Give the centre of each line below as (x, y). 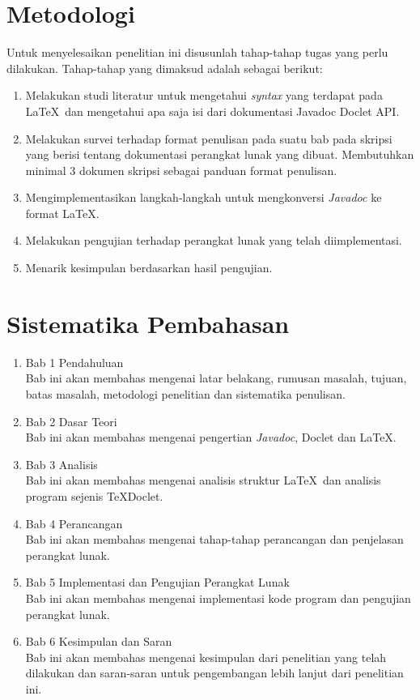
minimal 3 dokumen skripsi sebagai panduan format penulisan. (181, 170)
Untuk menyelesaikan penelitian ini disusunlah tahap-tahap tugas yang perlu (197, 52)
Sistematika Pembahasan (148, 323)
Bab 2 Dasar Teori (71, 421)
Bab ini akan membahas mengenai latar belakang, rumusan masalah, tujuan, (216, 378)
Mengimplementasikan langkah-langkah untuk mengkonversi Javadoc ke (204, 197)
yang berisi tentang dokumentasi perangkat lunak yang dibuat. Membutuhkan (220, 154)
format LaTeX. (62, 213)
